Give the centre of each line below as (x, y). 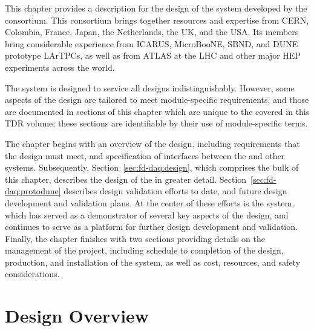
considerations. (32, 274)
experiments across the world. (60, 67)
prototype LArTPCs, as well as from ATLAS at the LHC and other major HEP (153, 55)
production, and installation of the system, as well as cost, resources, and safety (153, 262)
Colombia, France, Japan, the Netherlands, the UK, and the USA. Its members (152, 32)
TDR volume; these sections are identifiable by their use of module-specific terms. (156, 123)
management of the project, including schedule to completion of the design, (144, 250)
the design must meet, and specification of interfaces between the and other (145, 155)
